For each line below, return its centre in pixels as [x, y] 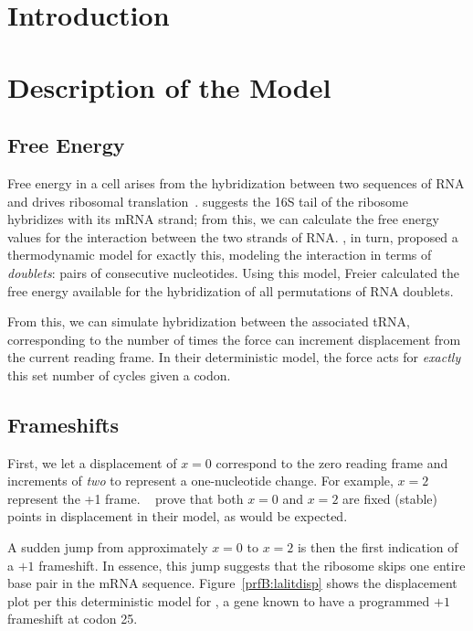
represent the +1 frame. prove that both [126, 498]
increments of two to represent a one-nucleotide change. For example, [200, 481]
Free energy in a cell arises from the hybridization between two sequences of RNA [236, 182]
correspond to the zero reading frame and [332, 462]
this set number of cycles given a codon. [119, 374]
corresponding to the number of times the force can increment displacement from [234, 339]
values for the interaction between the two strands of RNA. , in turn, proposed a [233, 236]
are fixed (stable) [390, 498]
